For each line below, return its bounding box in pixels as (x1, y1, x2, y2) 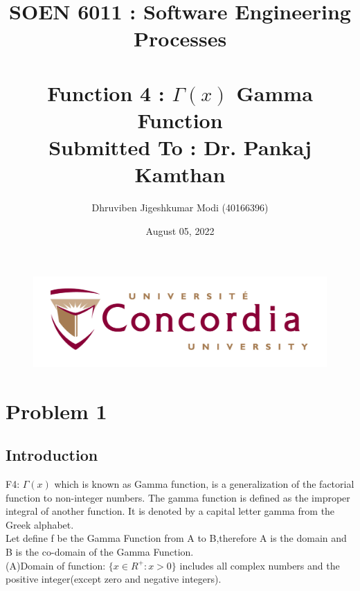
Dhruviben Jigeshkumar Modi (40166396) (91, 200, 269, 215)
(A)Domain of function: (6, 558, 106, 572)
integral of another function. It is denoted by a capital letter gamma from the (6, 504, 335, 518)
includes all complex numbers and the (179, 558, 340, 572)
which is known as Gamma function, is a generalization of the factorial (54, 477, 354, 491)
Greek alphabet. (6, 517, 74, 531)
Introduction (6, 444, 98, 466)
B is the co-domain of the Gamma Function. (6, 545, 194, 558)
